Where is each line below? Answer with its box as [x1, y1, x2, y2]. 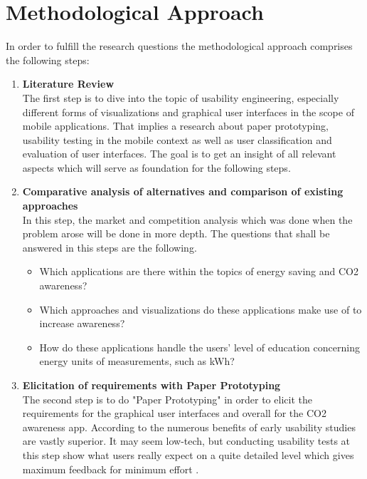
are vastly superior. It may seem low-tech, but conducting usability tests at [22, 433, 351, 448]
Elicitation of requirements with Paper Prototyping [22, 378, 281, 392]
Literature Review [22, 76, 115, 91]
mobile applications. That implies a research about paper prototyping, [22, 118, 329, 133]
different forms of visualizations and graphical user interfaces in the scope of [22, 104, 354, 119]
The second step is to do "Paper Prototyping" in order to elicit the [22, 391, 312, 406]
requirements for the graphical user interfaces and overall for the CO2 [22, 406, 326, 421]
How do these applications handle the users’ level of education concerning [39, 339, 360, 354]
